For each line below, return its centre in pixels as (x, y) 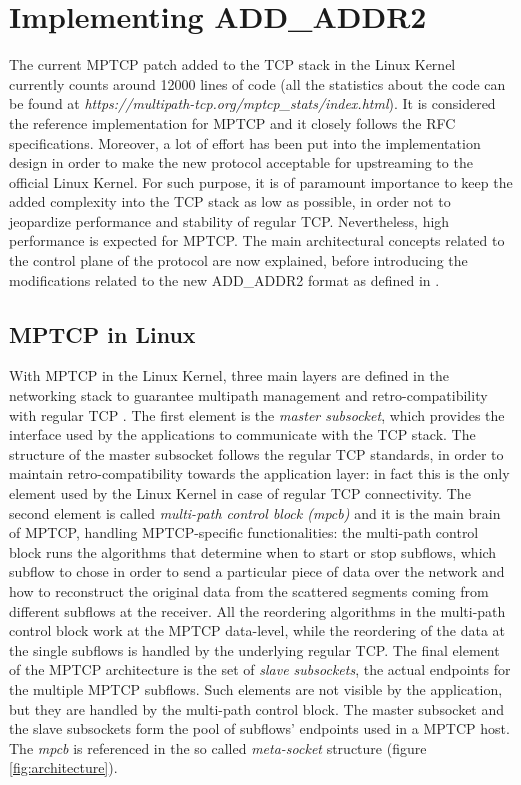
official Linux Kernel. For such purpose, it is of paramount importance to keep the (261, 181)
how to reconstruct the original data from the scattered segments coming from (249, 590)
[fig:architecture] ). (63, 767)
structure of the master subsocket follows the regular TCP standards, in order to (256, 453)
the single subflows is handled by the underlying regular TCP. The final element (254, 649)
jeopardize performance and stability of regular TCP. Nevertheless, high (229, 220)
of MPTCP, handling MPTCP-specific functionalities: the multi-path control (244, 532)
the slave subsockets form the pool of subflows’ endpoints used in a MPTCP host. (259, 728)
